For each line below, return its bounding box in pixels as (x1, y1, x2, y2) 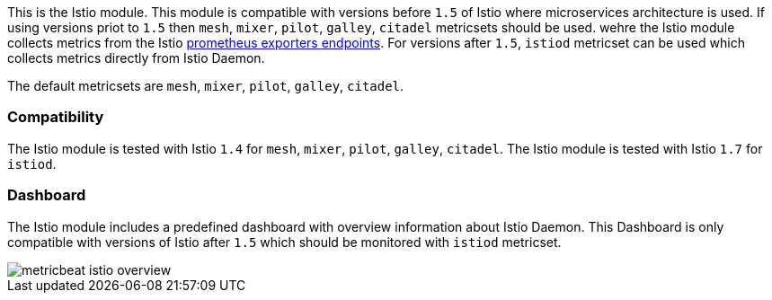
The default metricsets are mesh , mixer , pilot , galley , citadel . (7, 78, 404, 93)
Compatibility (7, 108, 104, 127)
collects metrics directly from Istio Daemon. (7, 50, 265, 66)
